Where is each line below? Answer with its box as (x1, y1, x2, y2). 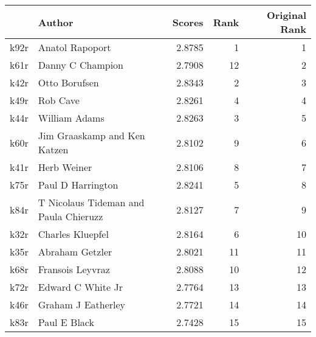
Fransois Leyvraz (38, 262, 110, 276)
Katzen (38, 142, 69, 156)
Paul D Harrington (38, 178, 118, 192)
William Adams (38, 111, 105, 125)
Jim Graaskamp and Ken (38, 128, 145, 142)
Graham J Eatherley (38, 297, 126, 311)
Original (266, 8, 306, 22)
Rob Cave (38, 93, 80, 107)
